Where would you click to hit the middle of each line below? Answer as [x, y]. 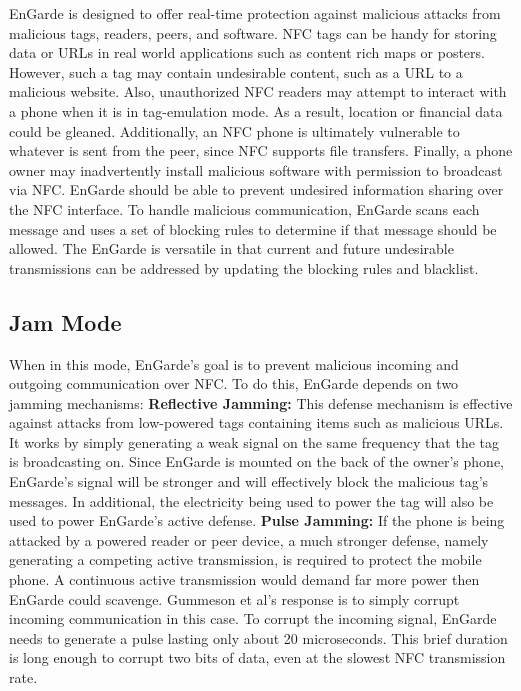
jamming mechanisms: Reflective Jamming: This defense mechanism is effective [261, 402]
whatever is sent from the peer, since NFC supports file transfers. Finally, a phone [261, 150]
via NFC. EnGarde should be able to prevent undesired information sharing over [256, 189]
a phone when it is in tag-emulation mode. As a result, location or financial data [256, 110]
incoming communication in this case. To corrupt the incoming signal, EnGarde [253, 618]
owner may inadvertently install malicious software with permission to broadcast [256, 169]
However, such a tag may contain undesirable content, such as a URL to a [236, 71]
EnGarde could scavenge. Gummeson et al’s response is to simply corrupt [234, 598]
